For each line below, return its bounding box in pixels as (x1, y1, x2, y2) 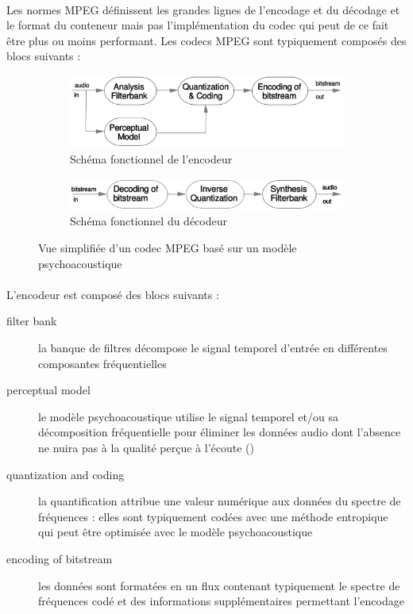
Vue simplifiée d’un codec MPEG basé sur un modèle (38, 240, 297, 256)
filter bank (6, 313, 57, 329)
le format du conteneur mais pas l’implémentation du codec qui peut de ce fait (6, 17, 389, 33)
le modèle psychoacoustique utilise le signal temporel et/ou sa (38, 408, 338, 424)
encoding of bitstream (6, 550, 113, 566)
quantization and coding (6, 466, 125, 482)
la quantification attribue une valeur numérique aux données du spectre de (38, 493, 401, 509)
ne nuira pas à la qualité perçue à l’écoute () (38, 439, 254, 455)
